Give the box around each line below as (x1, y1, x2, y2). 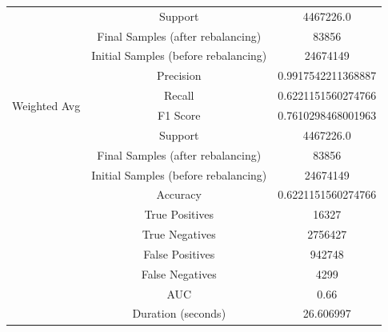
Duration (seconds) (132, 305, 226, 322)
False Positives (143, 245, 215, 262)
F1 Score (158, 106, 201, 123)
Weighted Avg (12, 97, 81, 113)
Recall (163, 87, 194, 104)
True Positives (144, 206, 214, 223)
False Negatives (141, 265, 217, 282)
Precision (156, 67, 202, 84)
